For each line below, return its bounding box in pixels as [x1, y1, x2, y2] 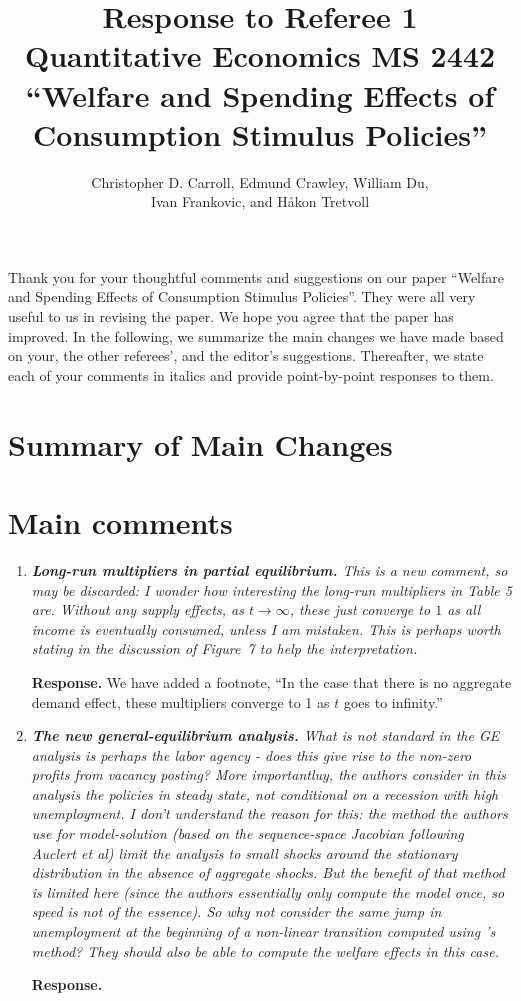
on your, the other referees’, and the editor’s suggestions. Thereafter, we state [8, 345, 484, 366]
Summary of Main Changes [8, 423, 393, 464]
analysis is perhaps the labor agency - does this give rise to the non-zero [31, 744, 472, 765]
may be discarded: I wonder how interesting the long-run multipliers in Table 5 [31, 579, 512, 600]
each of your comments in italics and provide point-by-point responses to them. [8, 364, 494, 385]
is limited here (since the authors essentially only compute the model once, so [31, 881, 505, 902]
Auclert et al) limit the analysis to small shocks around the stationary [31, 842, 458, 863]
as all [447, 599, 481, 620]
